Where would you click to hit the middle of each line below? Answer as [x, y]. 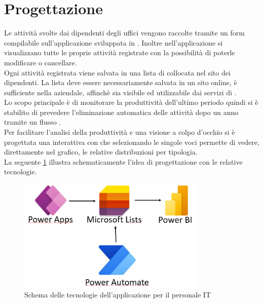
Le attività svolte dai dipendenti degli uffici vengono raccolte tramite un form [124, 33]
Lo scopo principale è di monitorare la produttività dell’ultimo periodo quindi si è [131, 102]
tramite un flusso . [33, 122]
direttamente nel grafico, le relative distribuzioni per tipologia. [101, 152]
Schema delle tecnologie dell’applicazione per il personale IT [118, 295]
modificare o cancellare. [41, 62]
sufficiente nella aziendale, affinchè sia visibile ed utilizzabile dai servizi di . [120, 92]
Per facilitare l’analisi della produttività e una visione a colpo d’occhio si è [120, 132]
